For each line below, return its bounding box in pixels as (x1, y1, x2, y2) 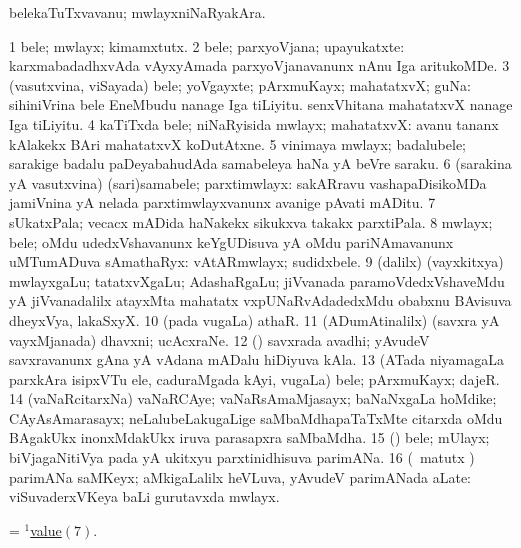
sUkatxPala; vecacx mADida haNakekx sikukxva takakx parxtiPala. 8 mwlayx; (9, 211, 493, 232)
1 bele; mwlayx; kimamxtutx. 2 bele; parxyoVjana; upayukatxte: (9, 35, 405, 56)
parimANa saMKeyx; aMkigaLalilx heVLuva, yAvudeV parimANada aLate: (9, 466, 472, 487)
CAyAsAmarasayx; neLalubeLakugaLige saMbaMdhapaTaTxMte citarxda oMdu (9, 407, 503, 428)
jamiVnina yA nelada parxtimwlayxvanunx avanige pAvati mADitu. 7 (9, 192, 436, 213)
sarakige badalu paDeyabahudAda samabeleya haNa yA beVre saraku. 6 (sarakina (9, 153, 512, 174)
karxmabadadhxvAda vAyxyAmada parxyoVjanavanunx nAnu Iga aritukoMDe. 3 (9, 55, 510, 76)
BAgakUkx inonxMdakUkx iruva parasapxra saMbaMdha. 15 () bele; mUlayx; (9, 427, 490, 448)
